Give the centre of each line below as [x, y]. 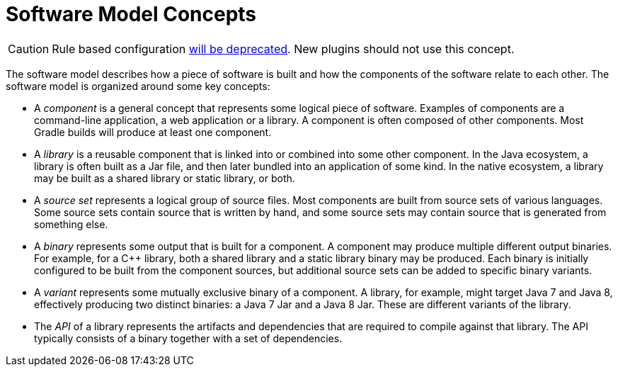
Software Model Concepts [131, 14]
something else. [71, 224]
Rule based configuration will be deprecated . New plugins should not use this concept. [283, 49]
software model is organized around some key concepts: [138, 86]
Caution [29, 49]
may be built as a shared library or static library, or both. [165, 178]
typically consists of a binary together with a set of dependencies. [188, 338]
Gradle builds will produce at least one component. [153, 132]
